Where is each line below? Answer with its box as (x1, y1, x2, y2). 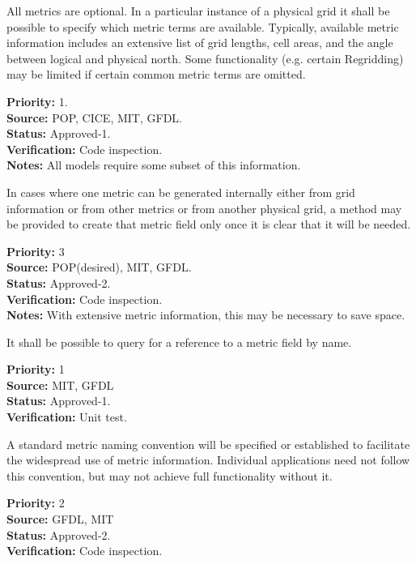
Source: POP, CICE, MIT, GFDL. (6, 109, 182, 126)
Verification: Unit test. (6, 408, 127, 425)
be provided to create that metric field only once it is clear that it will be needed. (6, 216, 411, 233)
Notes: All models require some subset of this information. (6, 156, 301, 173)
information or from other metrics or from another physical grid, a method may (6, 199, 402, 216)
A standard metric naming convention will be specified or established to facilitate (6, 435, 410, 452)
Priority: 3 (6, 242, 65, 259)
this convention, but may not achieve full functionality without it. (6, 467, 333, 484)
